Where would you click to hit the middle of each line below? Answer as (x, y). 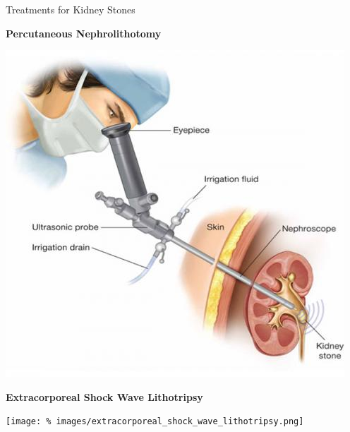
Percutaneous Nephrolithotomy (84, 33)
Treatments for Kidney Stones (71, 9)
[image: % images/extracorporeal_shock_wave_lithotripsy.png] (155, 422)
